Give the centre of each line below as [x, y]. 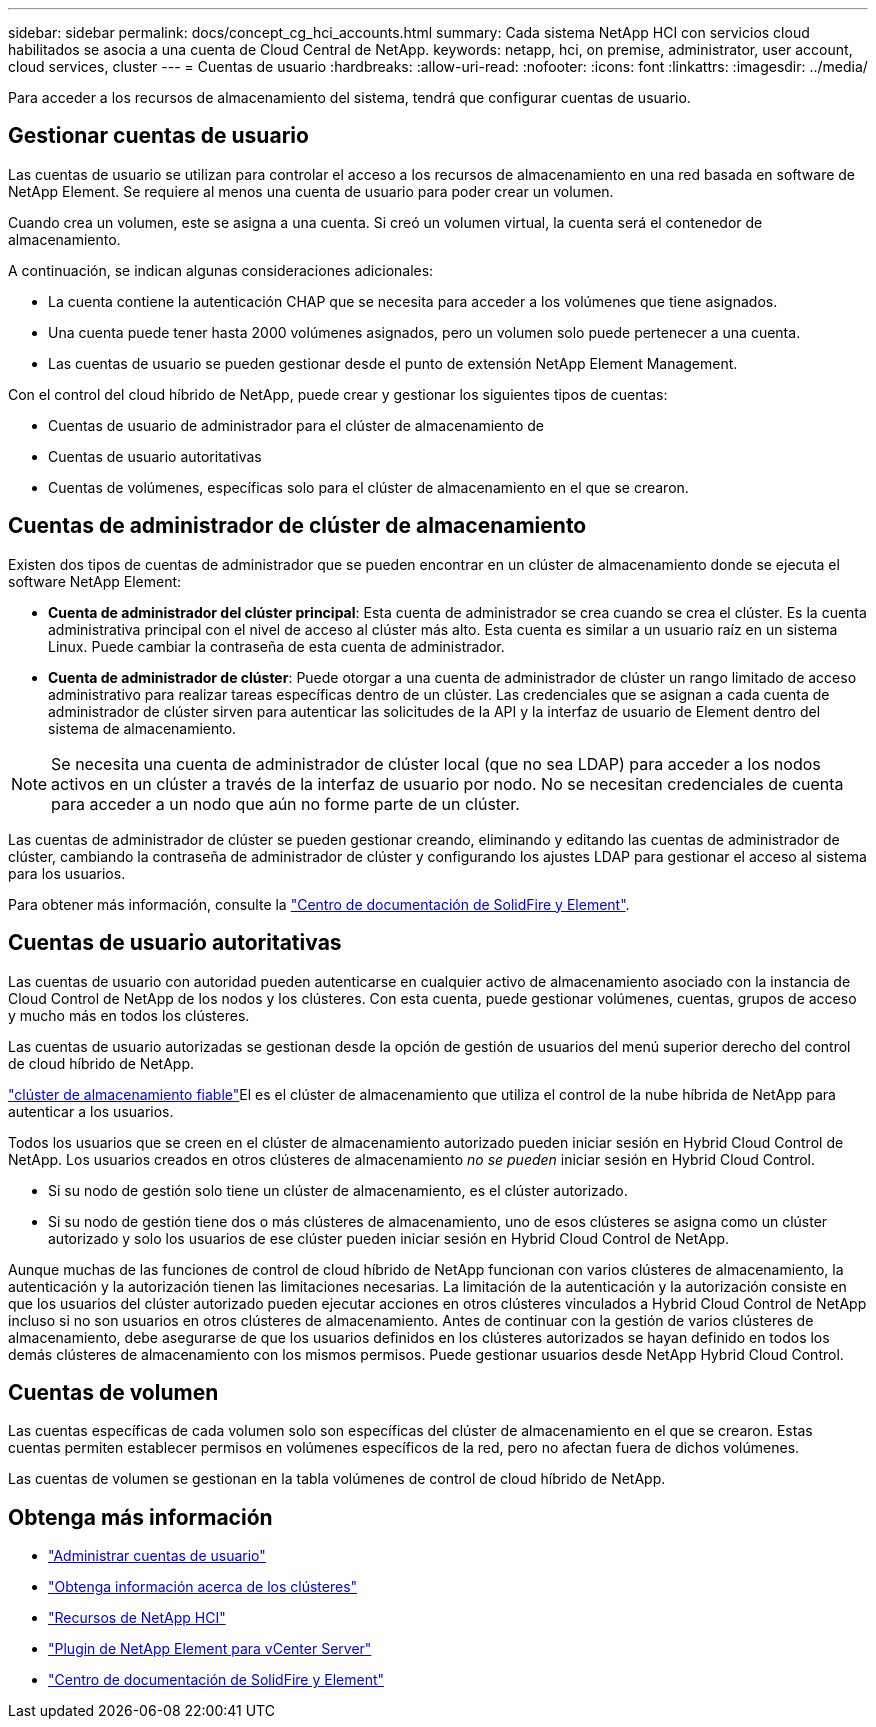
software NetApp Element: [95, 581]
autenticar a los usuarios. [91, 1111]
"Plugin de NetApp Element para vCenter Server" [210, 1649]
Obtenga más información [140, 1517]
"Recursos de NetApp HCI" [137, 1618]
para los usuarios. [67, 873]
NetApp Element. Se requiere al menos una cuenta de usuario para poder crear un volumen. [311, 191]
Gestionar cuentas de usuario [158, 136]
